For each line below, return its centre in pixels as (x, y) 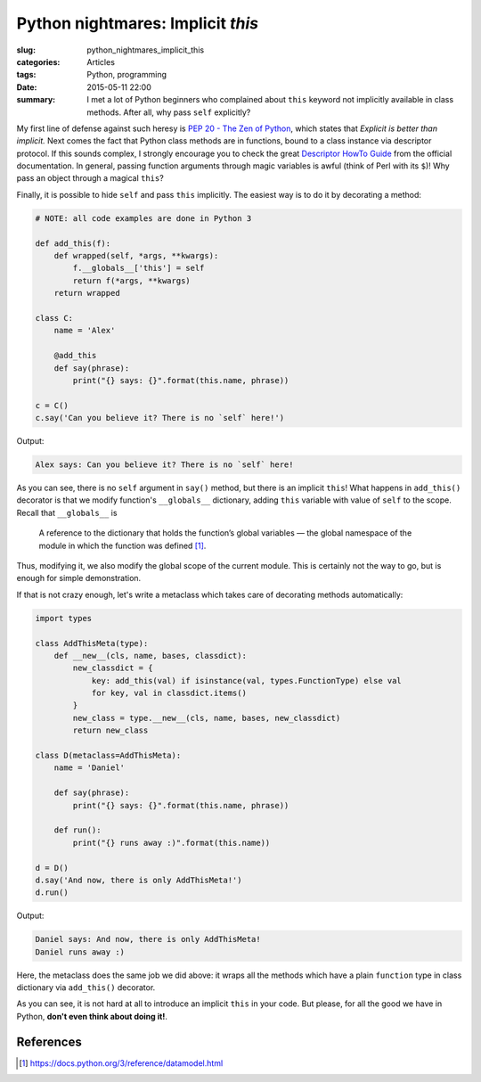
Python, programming (127, 75)
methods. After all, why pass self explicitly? (169, 112)
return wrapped (87, 293)
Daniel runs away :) (80, 952)
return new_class (110, 730)
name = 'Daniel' (89, 768)
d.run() (52, 893)
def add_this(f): (73, 243)
